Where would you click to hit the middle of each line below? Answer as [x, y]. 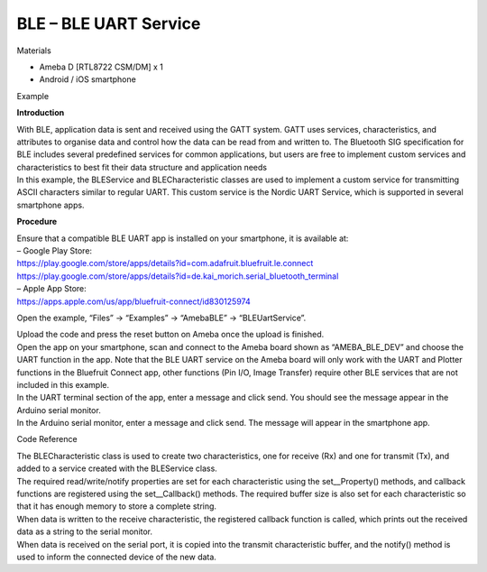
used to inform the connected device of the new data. [116, 557]
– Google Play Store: [55, 251]
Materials [34, 51]
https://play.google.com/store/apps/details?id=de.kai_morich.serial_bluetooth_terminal [178, 276]
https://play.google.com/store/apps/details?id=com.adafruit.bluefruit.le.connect [165, 263]
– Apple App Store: [52, 289]
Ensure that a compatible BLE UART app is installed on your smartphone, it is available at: [183, 238]
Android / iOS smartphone [88, 79]
